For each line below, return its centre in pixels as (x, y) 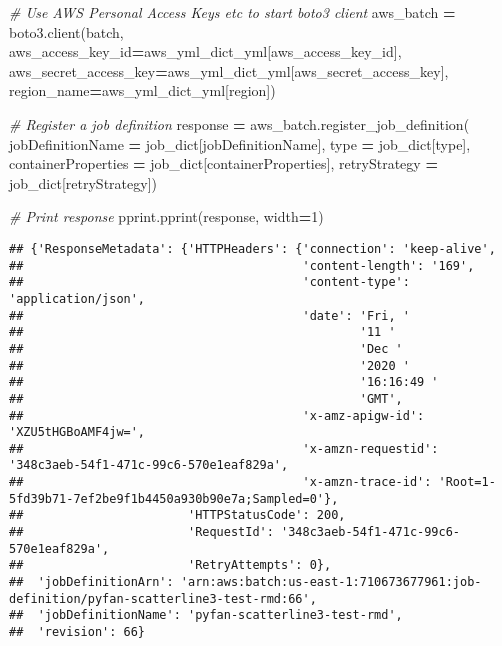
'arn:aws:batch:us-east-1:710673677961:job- (331, 582)
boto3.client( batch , (66, 31)
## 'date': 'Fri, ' (209, 315)
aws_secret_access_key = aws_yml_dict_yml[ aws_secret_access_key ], (229, 70)
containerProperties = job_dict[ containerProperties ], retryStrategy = (223, 163)
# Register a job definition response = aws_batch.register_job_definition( (239, 123)
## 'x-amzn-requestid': (224, 448)
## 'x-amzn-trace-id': (220, 482)
